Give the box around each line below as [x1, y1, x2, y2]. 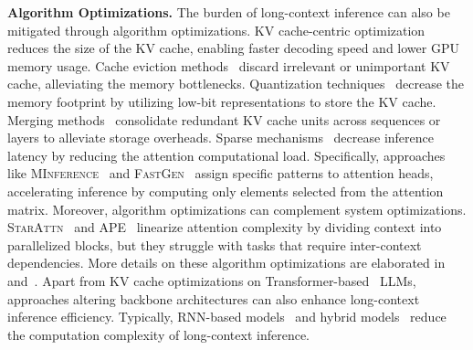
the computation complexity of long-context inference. [7, 324, 310, 344]
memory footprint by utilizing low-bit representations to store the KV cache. [7, 91, 436, 111]
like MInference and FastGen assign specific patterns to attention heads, [7, 164, 434, 183]
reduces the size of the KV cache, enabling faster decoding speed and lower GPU [7, 38, 459, 58]
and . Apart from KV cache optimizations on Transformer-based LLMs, [7, 270, 416, 290]
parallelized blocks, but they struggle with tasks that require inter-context [7, 235, 422, 254]
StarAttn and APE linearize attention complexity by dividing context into [7, 217, 442, 237]
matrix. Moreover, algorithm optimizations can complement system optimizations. [7, 199, 467, 218]
